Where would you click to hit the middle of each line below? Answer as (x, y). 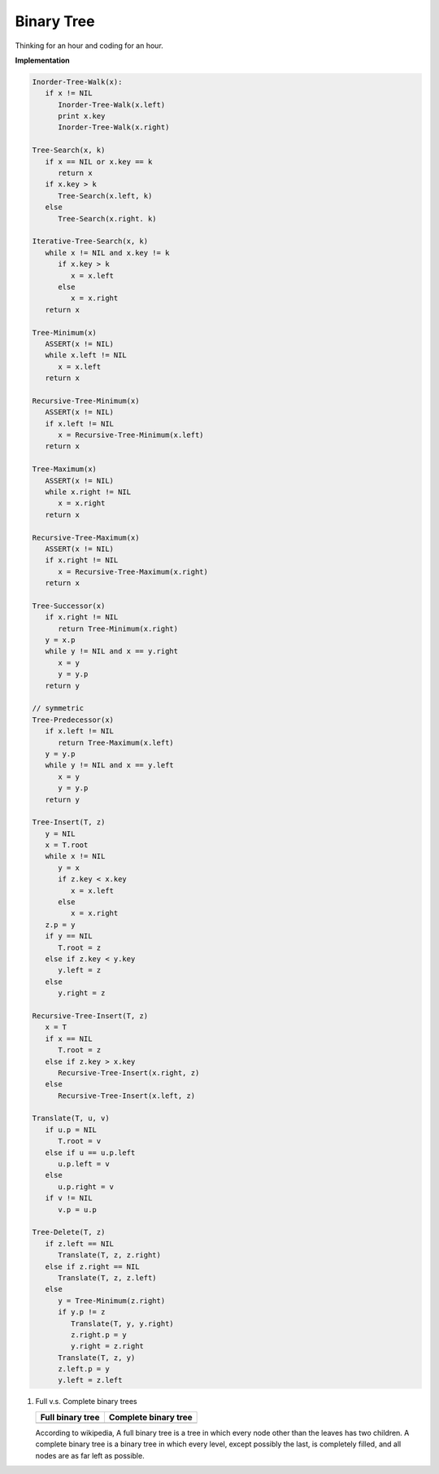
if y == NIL (69, 936)
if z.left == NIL (79, 1244)
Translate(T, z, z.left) (108, 1277)
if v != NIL (69, 1198)
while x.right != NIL (88, 492)
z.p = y (60, 925)
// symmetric (58, 709)
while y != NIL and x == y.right (112, 652)
